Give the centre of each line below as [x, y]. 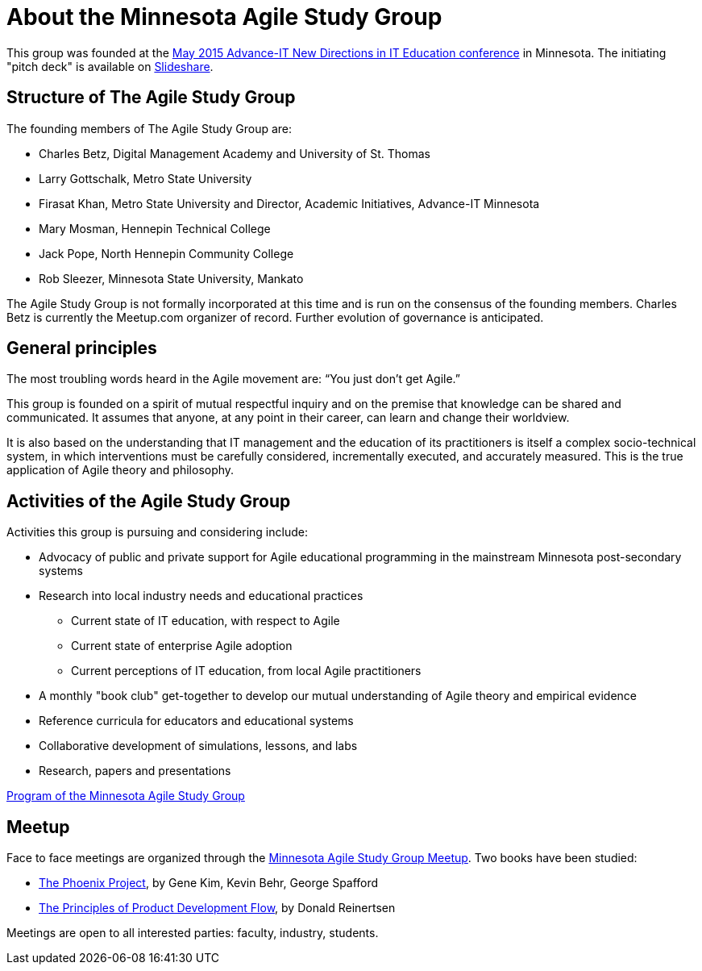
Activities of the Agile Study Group [149, 501]
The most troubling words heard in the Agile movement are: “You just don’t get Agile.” [233, 379]
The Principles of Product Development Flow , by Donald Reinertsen [217, 908]
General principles [82, 348]
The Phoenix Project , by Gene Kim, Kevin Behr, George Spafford [209, 883]
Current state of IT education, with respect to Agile [206, 621]
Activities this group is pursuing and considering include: [157, 532]
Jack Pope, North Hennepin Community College [166, 253]
